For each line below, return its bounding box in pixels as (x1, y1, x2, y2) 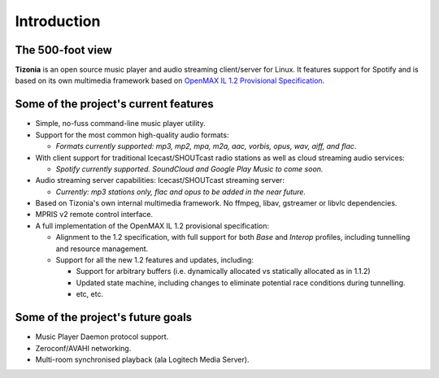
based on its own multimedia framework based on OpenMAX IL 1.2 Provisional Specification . (15, 76, 325, 85)
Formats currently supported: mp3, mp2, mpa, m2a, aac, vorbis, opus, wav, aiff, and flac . (55, 141, 357, 151)
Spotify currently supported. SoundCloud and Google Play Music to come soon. (55, 163, 324, 174)
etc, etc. (76, 289, 104, 299)
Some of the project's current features (15, 98, 215, 111)
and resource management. (55, 244, 149, 254)
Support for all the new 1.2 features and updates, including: (55, 255, 254, 265)
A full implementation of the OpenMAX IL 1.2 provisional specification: (35, 220, 270, 231)
